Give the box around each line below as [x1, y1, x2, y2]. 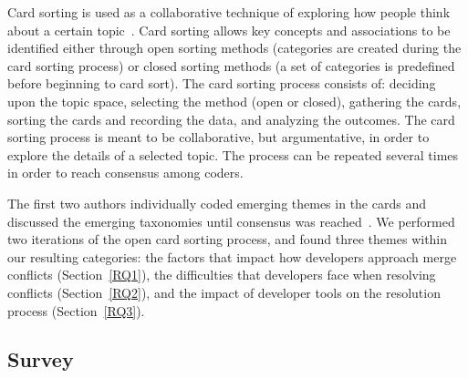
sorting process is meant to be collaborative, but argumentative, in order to [7, 128, 430, 147]
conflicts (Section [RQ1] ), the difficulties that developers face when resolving [7, 265, 436, 284]
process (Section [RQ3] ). [7, 301, 145, 320]
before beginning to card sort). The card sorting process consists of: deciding [7, 74, 436, 93]
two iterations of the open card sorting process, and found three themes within [7, 230, 448, 249]
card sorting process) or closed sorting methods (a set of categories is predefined [7, 56, 455, 75]
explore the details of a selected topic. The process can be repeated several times [7, 145, 459, 164]
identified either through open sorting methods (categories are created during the [7, 38, 462, 57]
